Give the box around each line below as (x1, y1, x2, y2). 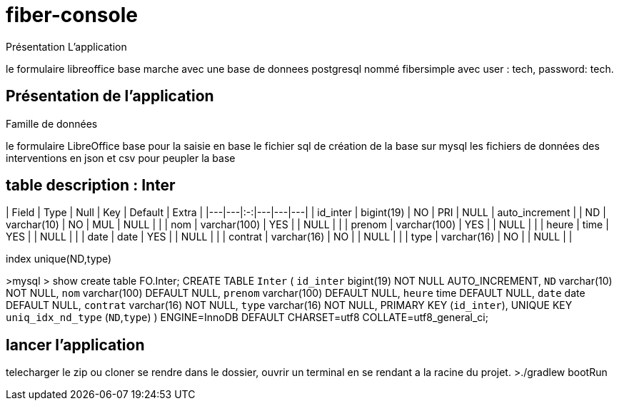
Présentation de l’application (6, 87, 214, 106)
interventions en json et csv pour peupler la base (6, 151, 236, 164)
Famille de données (6, 117, 98, 130)
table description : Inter (6, 176, 176, 195)
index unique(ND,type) (6, 253, 112, 265)
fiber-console (6, 3, 138, 27)
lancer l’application (6, 335, 145, 354)
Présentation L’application (6, 40, 127, 53)
